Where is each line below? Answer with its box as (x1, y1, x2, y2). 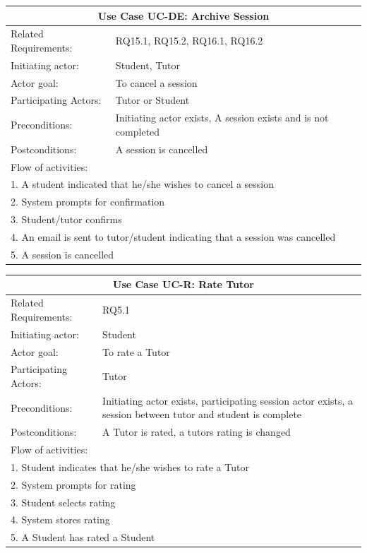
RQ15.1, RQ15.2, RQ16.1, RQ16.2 (115, 33, 263, 48)
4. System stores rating (11, 512, 110, 527)
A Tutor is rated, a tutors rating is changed (102, 424, 291, 439)
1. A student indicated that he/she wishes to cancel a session (11, 177, 275, 191)
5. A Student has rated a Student (11, 530, 155, 545)
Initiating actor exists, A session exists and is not (115, 110, 329, 125)
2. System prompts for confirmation (11, 194, 165, 209)
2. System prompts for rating (11, 477, 136, 492)
